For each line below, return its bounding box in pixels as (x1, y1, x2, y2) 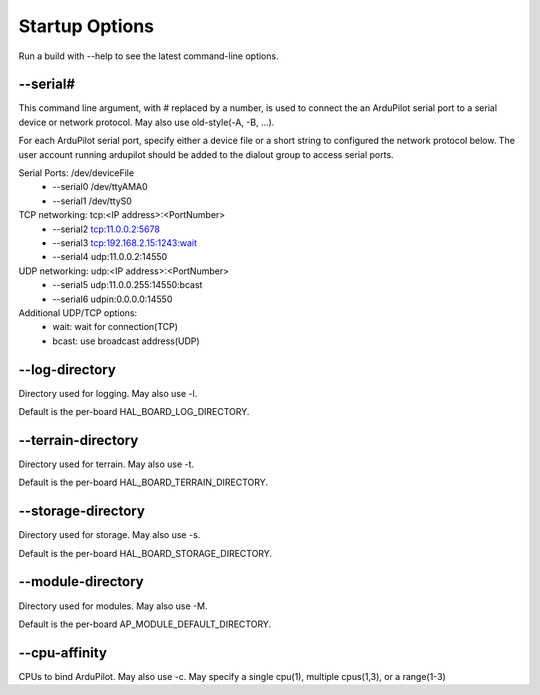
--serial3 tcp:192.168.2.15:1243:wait (52, 236, 198, 249)
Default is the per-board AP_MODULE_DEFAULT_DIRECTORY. (18, 618, 272, 630)
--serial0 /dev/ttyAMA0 (52, 181, 149, 193)
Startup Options (18, 15, 155, 37)
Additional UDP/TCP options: (18, 306, 138, 319)
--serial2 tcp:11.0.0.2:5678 (52, 223, 160, 235)
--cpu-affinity (18, 644, 107, 661)
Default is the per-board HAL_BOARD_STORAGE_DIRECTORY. (18, 547, 273, 559)
